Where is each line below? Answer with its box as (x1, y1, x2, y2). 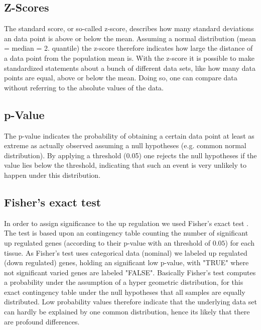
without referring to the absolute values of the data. (4, 82, 164, 92)
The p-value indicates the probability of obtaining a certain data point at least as (4, 130, 254, 141)
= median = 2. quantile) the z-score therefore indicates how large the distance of (4, 43, 253, 53)
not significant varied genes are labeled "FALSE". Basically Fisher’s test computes (4, 267, 256, 277)
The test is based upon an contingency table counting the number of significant (4, 228, 248, 238)
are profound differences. (4, 316, 80, 326)
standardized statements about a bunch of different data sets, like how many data (4, 62, 255, 73)
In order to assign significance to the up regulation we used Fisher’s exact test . (4, 217, 248, 228)
